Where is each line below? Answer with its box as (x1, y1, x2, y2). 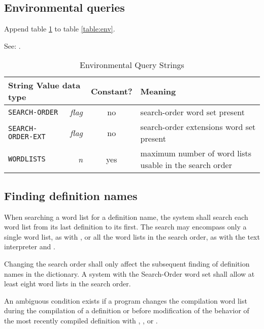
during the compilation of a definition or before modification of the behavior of (4, 305, 249, 316)
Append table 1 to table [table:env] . (4, 23, 115, 34)
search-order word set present (140, 106, 245, 118)
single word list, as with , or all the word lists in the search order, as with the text (4, 231, 260, 242)
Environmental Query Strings (80, 59, 184, 71)
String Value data (8, 79, 81, 91)
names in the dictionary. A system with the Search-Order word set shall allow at (4, 268, 255, 279)
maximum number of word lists (140, 147, 252, 159)
